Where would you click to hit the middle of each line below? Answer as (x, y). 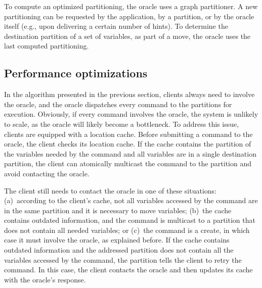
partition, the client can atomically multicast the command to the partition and (128, 163)
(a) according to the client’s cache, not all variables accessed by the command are (131, 200)
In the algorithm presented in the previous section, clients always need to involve (129, 94)
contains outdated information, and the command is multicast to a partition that (130, 220)
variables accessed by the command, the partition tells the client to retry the (123, 259)
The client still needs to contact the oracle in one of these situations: (110, 190)
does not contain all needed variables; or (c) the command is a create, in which (127, 230)
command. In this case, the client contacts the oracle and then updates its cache (128, 270)
